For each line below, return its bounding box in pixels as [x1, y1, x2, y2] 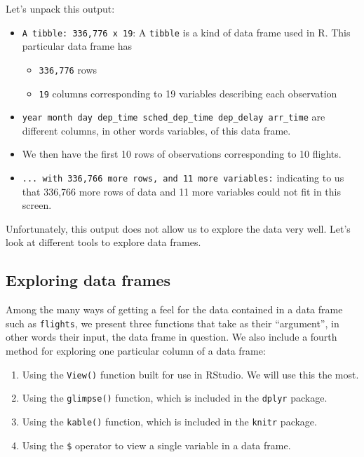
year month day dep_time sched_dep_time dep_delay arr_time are [22, 109, 325, 124]
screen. [22, 198, 52, 212]
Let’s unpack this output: [6, 1, 115, 15]
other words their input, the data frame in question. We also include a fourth [6, 329, 337, 344]
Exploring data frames [6, 269, 171, 291]
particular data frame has [22, 39, 132, 53]
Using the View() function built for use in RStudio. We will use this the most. [22, 367, 359, 381]
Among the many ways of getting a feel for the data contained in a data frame [6, 302, 343, 317]
